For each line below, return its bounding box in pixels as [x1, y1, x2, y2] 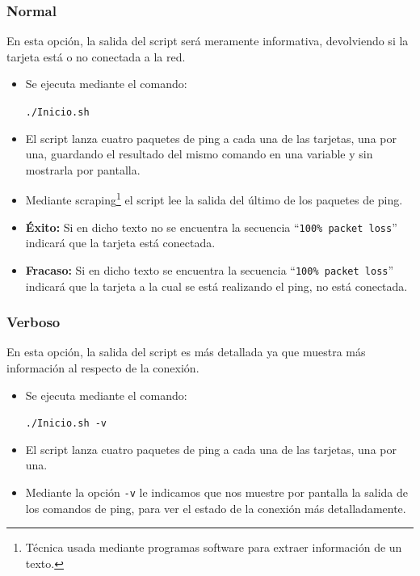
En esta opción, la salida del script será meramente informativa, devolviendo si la [6, 32, 409, 49]
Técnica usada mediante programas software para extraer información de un [25, 539, 402, 556]
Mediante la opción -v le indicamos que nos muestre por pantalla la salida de [25, 484, 409, 501]
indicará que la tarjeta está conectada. [25, 234, 216, 251]
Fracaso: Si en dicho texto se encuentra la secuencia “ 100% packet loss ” [25, 261, 394, 278]
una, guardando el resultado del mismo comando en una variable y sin [25, 145, 373, 162]
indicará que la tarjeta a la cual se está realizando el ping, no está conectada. [25, 277, 408, 294]
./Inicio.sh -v [25, 418, 107, 430]
